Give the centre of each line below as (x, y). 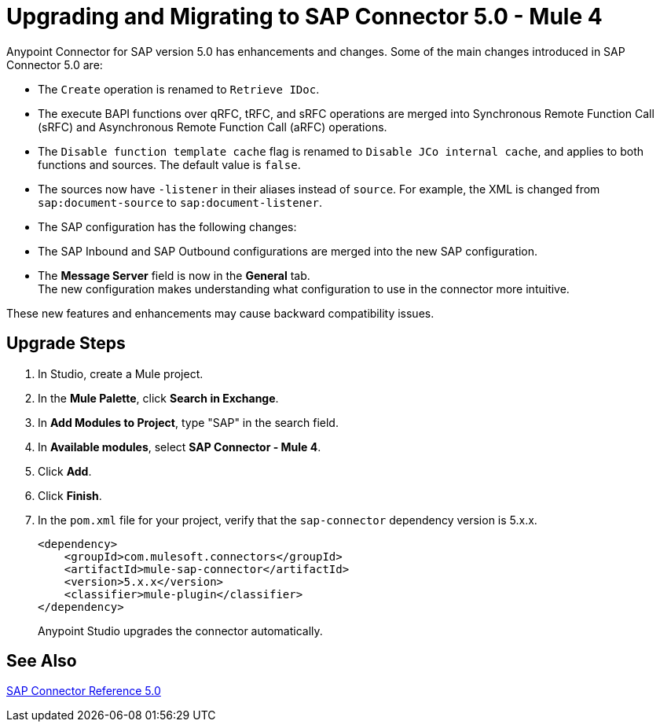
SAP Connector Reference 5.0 (84, 691)
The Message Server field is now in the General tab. (174, 275)
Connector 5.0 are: (55, 64)
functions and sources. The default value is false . (169, 164)
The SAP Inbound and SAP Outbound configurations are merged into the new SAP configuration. (288, 251)
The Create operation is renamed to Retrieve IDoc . (179, 89)
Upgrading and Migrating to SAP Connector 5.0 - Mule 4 (304, 17)
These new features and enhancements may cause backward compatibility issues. (220, 313)
